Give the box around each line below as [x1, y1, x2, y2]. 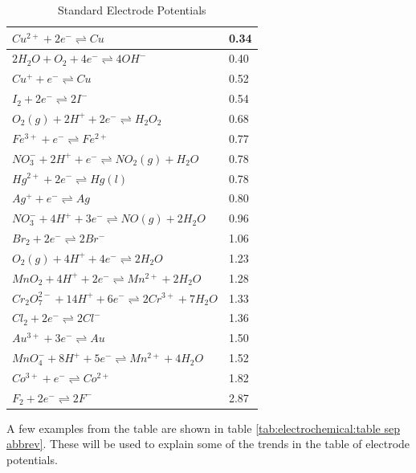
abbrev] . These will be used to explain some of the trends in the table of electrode [6, 435, 410, 452]
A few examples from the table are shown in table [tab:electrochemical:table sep [6, 419, 400, 436]
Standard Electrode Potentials [58, 2, 206, 18]
